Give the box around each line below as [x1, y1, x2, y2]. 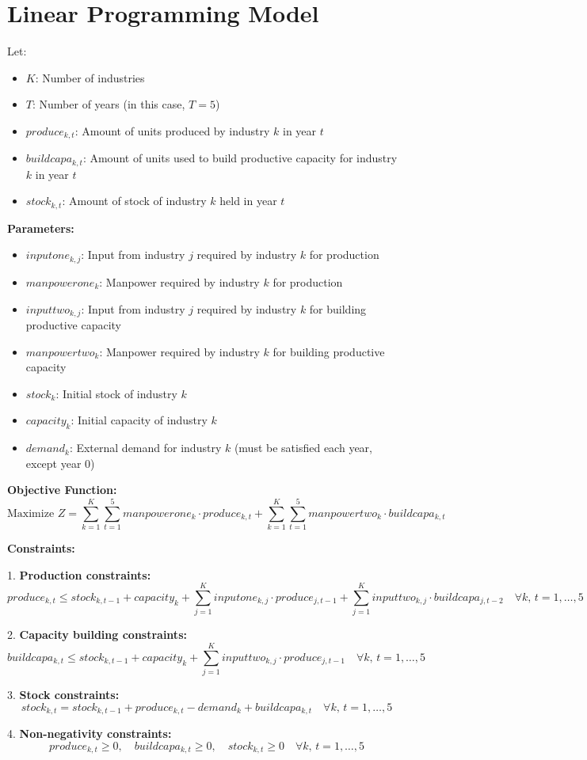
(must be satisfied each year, [234, 439, 372, 456]
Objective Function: [7, 481, 117, 498]
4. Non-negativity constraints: [7, 725, 172, 742]
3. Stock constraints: [7, 686, 120, 703]
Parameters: [7, 219, 74, 236]
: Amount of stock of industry [62, 192, 207, 209]
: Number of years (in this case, [32, 96, 185, 112]
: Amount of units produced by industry [74, 122, 270, 139]
